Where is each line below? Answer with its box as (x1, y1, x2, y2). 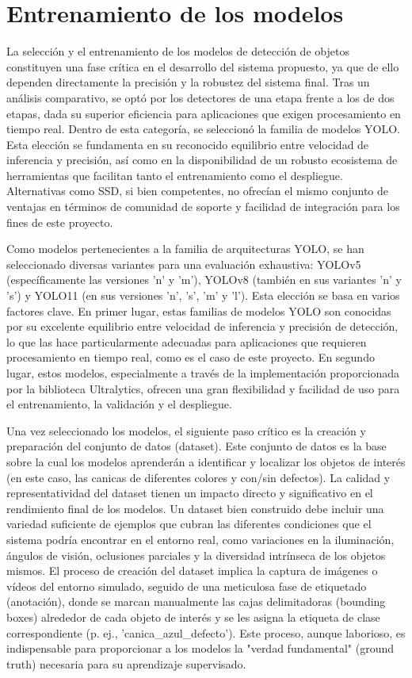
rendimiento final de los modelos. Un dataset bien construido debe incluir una (6, 500, 384, 516)
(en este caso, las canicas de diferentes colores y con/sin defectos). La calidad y (6, 469, 391, 485)
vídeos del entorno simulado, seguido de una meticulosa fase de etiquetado (6, 577, 367, 594)
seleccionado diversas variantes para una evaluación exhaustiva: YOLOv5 (6, 255, 361, 272)
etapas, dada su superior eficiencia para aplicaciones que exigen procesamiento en (6, 105, 401, 121)
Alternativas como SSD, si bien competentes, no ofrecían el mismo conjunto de (6, 182, 388, 199)
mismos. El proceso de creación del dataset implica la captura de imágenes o (6, 562, 378, 579)
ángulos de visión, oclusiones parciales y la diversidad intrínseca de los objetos (6, 546, 386, 563)
